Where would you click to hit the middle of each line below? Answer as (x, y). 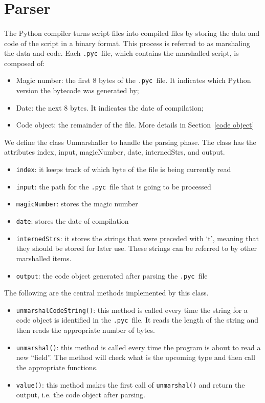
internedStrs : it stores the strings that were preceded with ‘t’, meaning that (137, 238)
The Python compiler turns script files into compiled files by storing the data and (132, 33)
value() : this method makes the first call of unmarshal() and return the (130, 384)
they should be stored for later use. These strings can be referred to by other (136, 248)
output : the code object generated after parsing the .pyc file (112, 275)
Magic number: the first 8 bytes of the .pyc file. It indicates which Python (134, 80)
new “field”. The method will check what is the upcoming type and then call (136, 357)
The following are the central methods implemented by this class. (106, 293)
